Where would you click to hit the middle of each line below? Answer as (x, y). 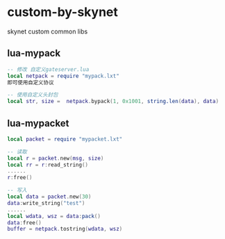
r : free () (20, 178)
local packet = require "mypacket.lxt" (65, 139)
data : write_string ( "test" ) (46, 203)
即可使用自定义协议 (31, 82)
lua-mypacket (38, 123)
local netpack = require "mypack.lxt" (63, 76)
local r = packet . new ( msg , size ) (56, 158)
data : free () (24, 223)
